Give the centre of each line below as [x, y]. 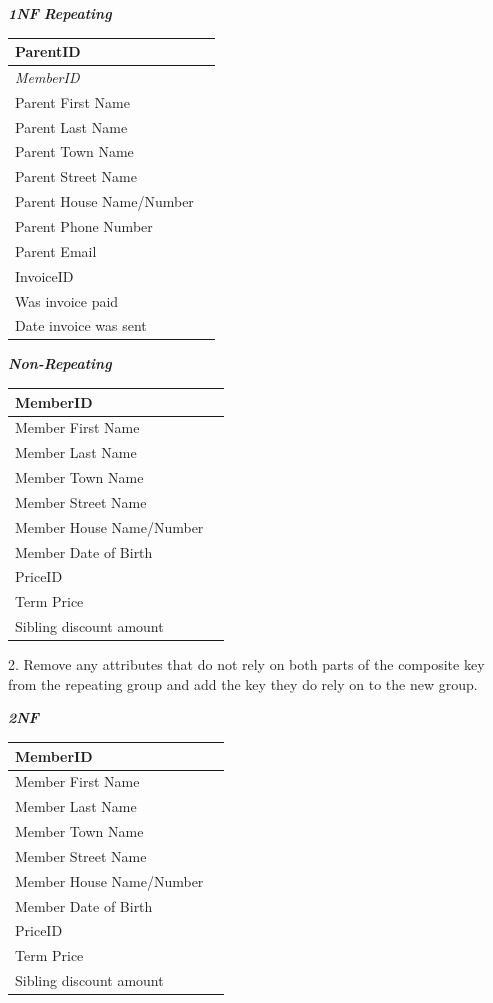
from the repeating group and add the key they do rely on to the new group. [243, 683]
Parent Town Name [74, 151]
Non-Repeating [60, 363]
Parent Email [56, 250]
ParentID [48, 51]
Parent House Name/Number [104, 201]
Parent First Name [72, 101]
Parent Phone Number [84, 226]
